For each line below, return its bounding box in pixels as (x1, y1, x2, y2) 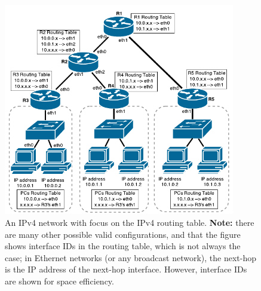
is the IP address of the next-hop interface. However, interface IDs (5, 263, 247, 275)
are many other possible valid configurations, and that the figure (5, 228, 241, 240)
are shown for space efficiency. (5, 274, 114, 287)
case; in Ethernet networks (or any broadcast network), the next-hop (5, 251, 257, 264)
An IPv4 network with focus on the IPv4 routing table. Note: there (5, 216, 254, 228)
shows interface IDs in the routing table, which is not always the (5, 240, 241, 252)
